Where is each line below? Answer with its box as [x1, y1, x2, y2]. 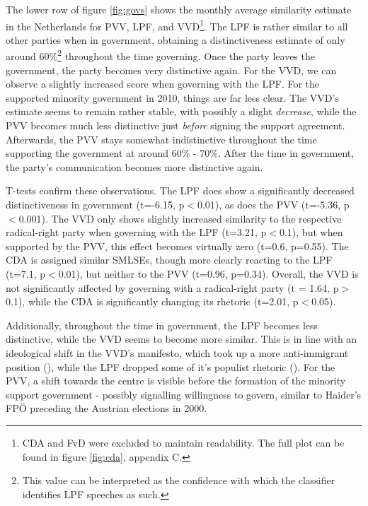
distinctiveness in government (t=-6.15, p [6, 197, 185, 212]
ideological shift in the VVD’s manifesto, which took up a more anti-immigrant [6, 345, 349, 360]
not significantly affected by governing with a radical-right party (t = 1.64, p [6, 280, 339, 295]
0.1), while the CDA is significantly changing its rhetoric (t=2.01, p [6, 294, 299, 309]
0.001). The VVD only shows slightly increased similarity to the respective [18, 211, 342, 225]
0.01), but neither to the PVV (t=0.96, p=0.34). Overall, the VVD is [58, 266, 359, 281]
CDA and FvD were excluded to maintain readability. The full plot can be [22, 435, 345, 449]
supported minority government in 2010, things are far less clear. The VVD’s [6, 90, 339, 105]
